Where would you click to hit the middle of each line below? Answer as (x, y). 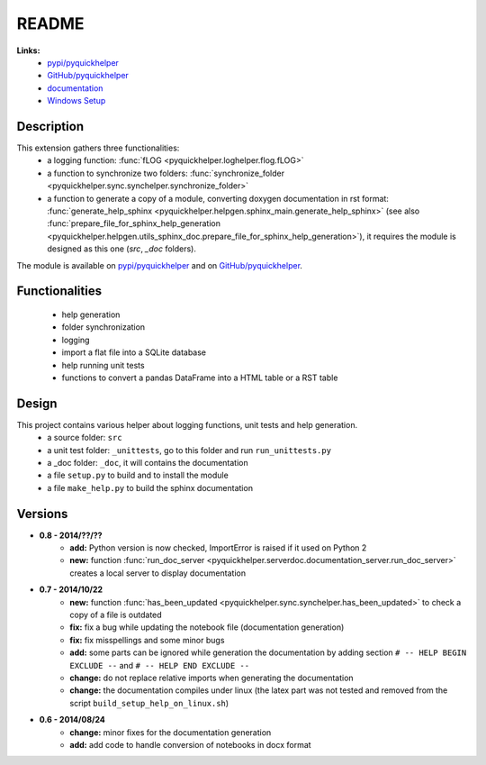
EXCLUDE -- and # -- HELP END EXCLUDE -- (160, 665)
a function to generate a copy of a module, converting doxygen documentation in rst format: (218, 198)
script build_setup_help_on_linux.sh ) (149, 703)
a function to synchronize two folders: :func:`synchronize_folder (166, 173)
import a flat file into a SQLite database (134, 352)
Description (50, 126)
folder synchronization (103, 327)
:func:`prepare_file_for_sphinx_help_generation (134, 223)
